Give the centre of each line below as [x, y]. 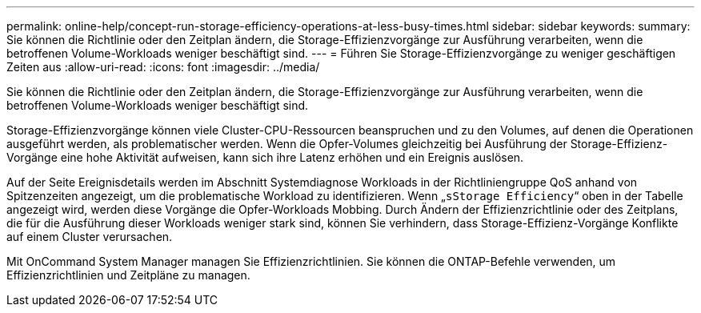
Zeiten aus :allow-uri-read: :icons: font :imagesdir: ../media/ [163, 67]
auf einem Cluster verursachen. [90, 237]
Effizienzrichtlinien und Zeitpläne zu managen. [128, 275]
